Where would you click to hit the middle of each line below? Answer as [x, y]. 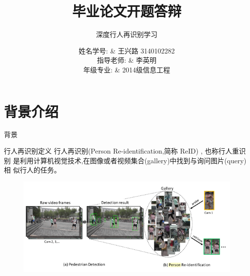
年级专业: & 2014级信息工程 [127, 69]
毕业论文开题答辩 [126, 11]
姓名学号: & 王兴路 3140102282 [127, 50]
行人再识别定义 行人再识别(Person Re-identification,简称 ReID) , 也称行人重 [122, 151]
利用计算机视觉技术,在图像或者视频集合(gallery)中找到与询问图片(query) [133, 160]
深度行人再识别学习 [127, 34]
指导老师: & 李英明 [127, 60]
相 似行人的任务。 [32, 170]
